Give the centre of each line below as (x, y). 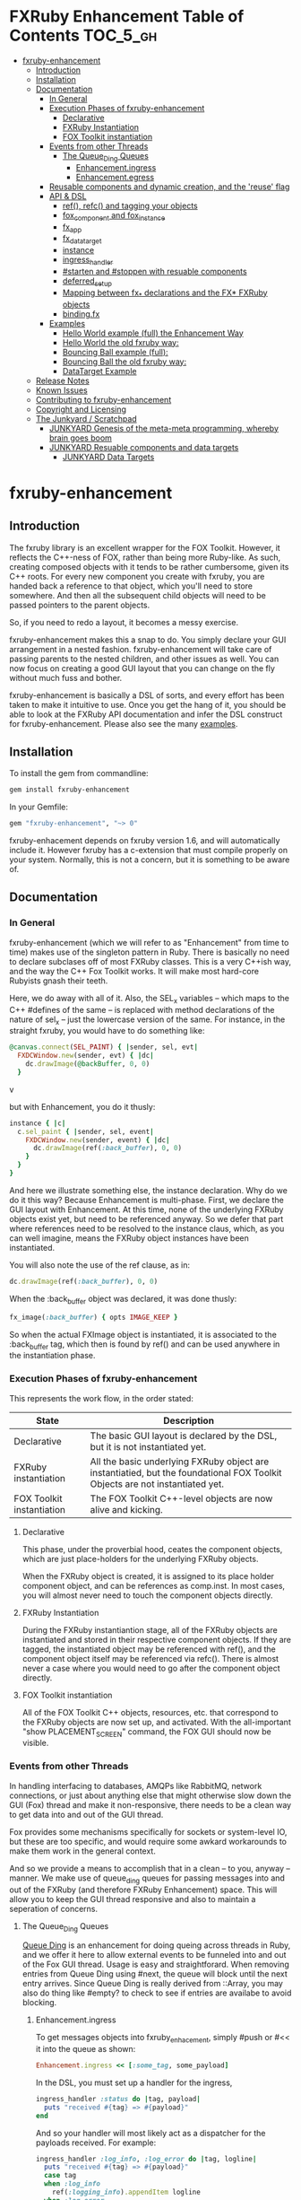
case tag (60, 2176)
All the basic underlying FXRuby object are (180, 1462)
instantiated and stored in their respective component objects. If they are (157, 1639)
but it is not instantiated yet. (148, 1446)
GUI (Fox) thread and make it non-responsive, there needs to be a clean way (150, 1804)
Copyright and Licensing (81, 409)
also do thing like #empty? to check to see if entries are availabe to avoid (157, 1993)
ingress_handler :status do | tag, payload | (118, 2099)
